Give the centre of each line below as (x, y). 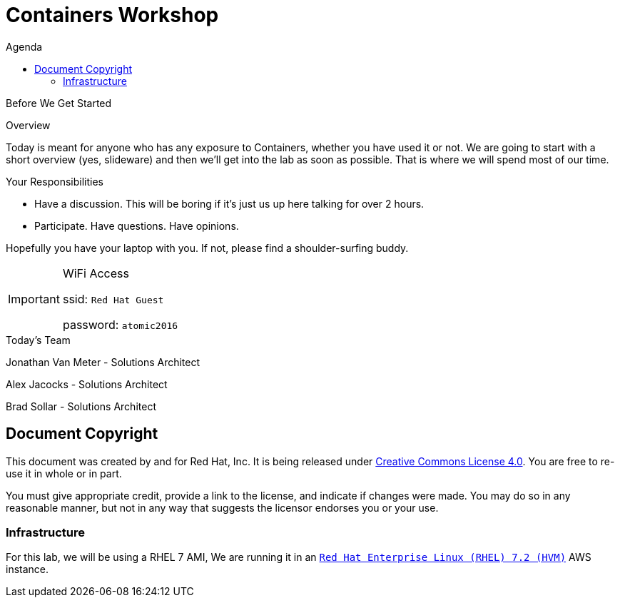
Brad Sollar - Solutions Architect (81, 406)
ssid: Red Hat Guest (113, 299)
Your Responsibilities (55, 181)
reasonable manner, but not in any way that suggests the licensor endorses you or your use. (222, 507)
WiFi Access (96, 273)
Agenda (24, 46)
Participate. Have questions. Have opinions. (137, 226)
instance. (27, 569)
